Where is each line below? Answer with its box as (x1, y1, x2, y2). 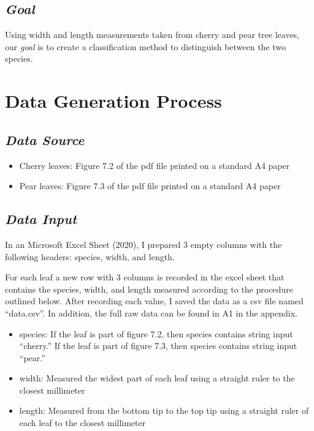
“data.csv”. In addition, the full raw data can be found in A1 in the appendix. (5, 306, 297, 319)
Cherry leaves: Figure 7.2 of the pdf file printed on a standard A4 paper (19, 159, 290, 171)
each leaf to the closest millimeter (19, 416, 146, 429)
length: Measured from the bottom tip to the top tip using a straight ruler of (19, 404, 309, 417)
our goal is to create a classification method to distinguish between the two (5, 40, 286, 53)
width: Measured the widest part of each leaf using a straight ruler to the (19, 372, 295, 384)
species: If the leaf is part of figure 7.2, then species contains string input (19, 327, 293, 340)
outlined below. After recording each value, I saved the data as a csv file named (5, 294, 304, 307)
